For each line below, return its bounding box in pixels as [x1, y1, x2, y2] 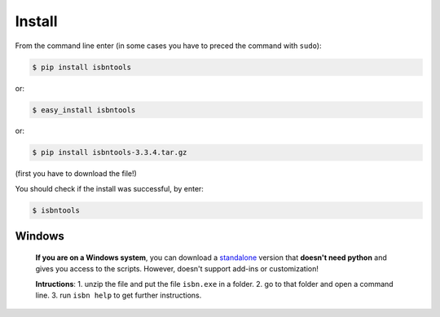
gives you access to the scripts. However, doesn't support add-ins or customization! [35, 264, 319, 274]
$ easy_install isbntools [32, 105, 136, 114]
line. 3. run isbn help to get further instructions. [35, 290, 202, 300]
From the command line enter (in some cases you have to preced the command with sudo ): [15, 41, 322, 51]
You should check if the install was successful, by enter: [15, 183, 204, 193]
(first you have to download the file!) [15, 169, 138, 178]
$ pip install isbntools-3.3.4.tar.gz [32, 147, 187, 157]
